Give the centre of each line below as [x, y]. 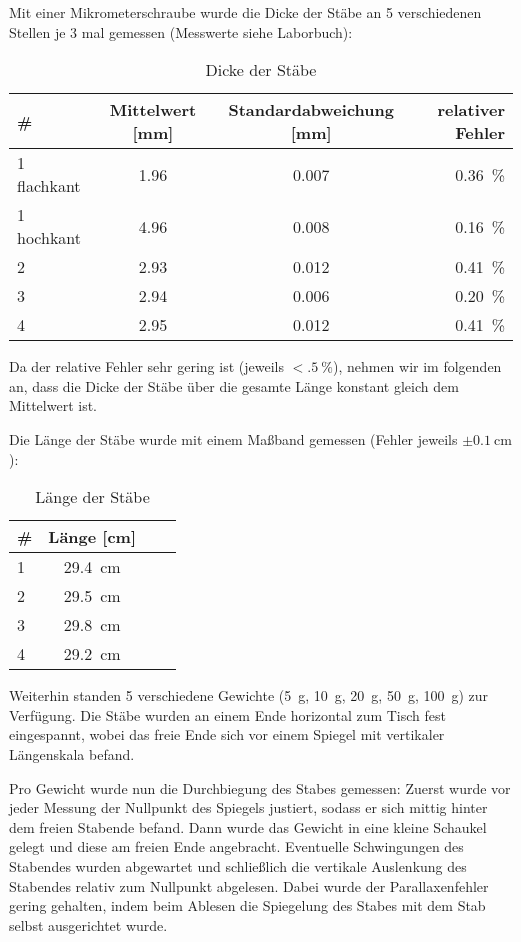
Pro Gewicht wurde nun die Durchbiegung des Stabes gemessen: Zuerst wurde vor [260, 787]
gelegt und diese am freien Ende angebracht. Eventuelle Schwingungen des [236, 846]
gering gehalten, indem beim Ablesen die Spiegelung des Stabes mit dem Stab [247, 905]
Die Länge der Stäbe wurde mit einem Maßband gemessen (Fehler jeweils [233, 438]
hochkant [49, 238]
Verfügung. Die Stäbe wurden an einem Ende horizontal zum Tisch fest [228, 714]
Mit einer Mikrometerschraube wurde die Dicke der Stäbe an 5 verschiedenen [245, 12]
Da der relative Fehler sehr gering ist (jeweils [146, 366]
